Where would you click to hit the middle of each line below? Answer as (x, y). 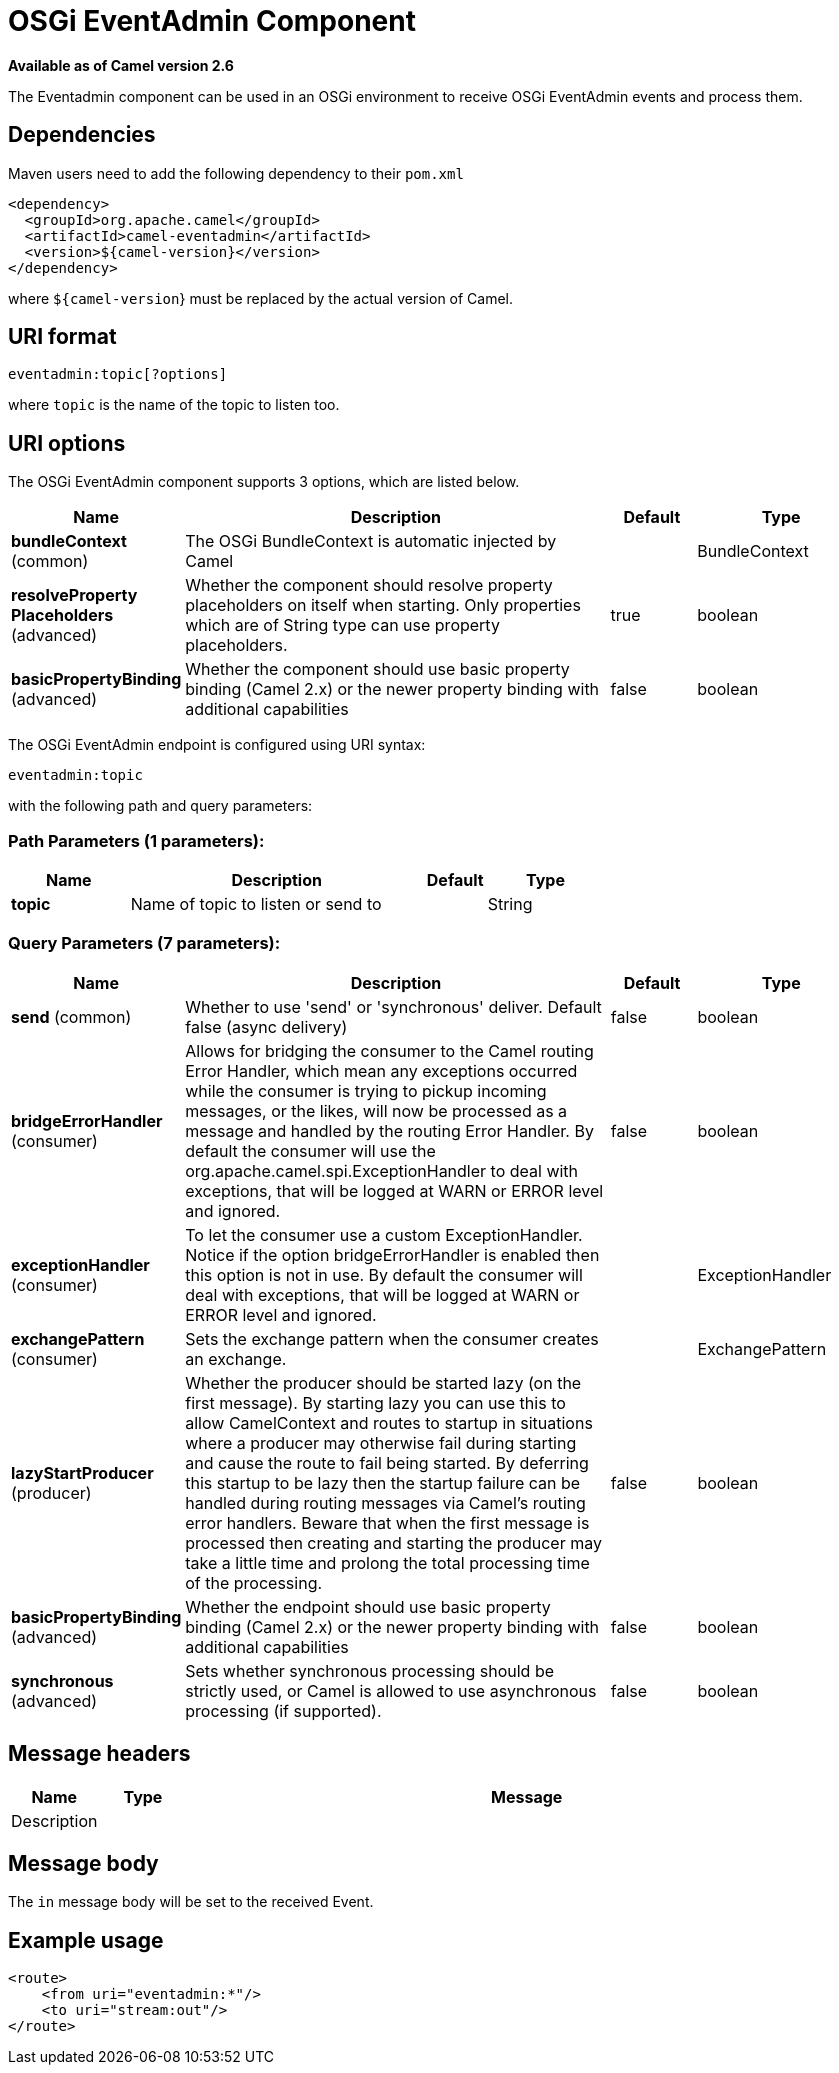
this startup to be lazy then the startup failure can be (383, 1482)
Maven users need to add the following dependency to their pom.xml (236, 173)
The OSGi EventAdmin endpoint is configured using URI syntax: (217, 745)
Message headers (99, 1754)
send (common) (71, 1016)
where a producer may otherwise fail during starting (381, 1442)
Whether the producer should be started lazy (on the (383, 1382)
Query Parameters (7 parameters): (144, 943)
